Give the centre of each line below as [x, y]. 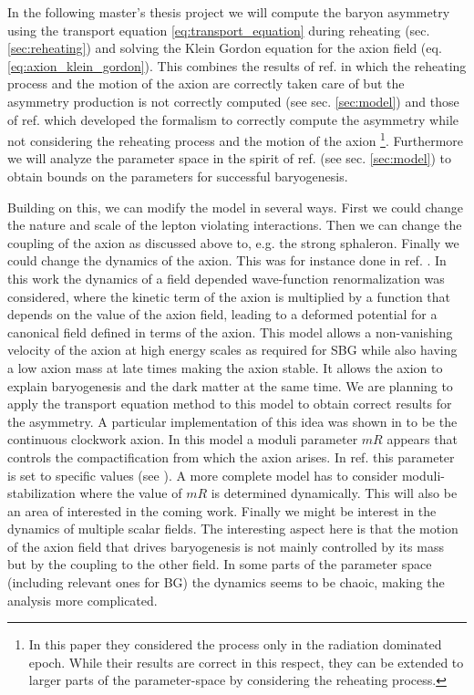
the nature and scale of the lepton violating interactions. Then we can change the [235, 225]
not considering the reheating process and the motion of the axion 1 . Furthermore [236, 139]
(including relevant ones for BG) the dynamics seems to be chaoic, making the [226, 582]
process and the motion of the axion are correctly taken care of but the [206, 83]
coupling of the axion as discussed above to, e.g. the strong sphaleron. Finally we [233, 242]
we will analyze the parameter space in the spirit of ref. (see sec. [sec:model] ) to [229, 158]
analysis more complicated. [82, 600]
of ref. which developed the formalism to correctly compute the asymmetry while [233, 119]
